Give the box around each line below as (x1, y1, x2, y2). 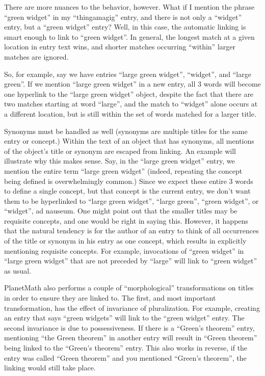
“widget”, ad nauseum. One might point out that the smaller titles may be (4, 205, 237, 216)
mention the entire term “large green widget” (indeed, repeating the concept (4, 165, 243, 176)
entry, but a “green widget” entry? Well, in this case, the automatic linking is (4, 21, 246, 32)
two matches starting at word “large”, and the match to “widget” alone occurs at (4, 98, 258, 109)
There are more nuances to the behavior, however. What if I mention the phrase (4, 2, 255, 12)
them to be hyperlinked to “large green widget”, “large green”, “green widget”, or (4, 195, 259, 206)
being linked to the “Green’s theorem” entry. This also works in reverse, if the (4, 342, 248, 353)
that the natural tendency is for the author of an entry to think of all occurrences (4, 225, 259, 236)
